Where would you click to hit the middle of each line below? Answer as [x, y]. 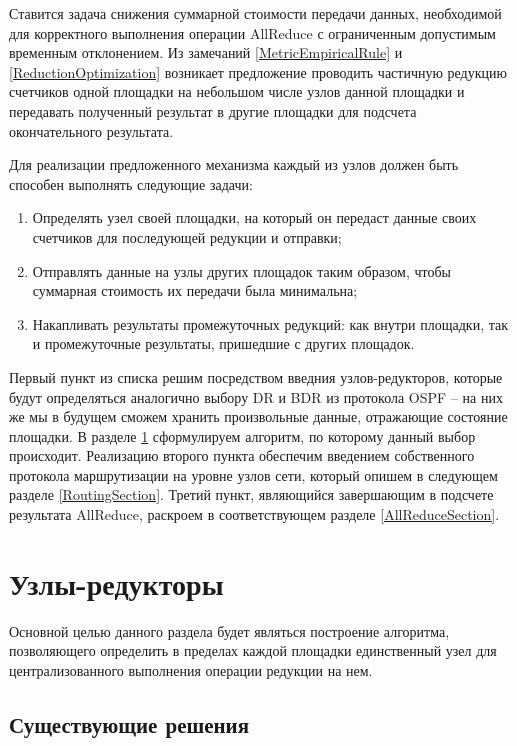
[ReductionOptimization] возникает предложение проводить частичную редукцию [258, 71]
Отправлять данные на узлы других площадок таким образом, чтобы [241, 270]
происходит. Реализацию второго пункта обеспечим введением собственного [242, 455]
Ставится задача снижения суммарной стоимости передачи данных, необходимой [255, 13]
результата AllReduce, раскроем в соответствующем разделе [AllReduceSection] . [254, 514]
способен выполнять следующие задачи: [131, 183]
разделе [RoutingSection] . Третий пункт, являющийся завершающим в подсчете [251, 494]
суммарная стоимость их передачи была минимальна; [195, 290]
